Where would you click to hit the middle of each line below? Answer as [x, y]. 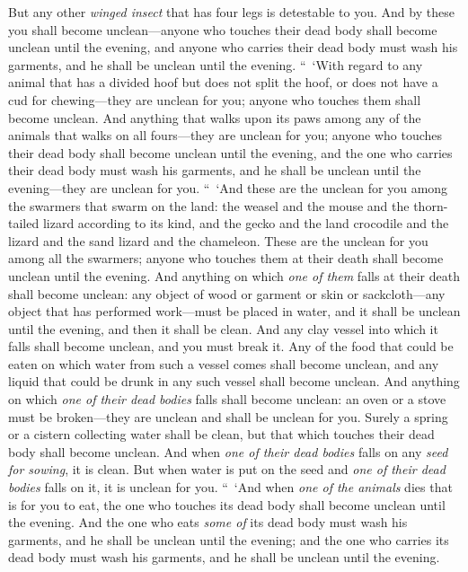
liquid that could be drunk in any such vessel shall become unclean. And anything [234, 381]
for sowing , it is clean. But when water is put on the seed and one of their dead [227, 469]
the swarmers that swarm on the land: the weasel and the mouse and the [209, 205]
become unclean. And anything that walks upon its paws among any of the [215, 117]
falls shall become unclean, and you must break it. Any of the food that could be [231, 346]
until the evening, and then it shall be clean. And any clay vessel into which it [223, 328]
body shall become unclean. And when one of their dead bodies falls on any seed [228, 451]
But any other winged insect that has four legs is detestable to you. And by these [231, 12]
